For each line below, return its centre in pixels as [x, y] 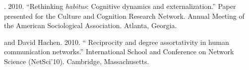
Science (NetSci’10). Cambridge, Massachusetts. [77, 61]
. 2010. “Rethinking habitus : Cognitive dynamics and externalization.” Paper [120, 6]
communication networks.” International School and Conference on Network [119, 52]
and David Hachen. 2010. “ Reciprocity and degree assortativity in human [117, 42]
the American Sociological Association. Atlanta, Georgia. [91, 25]
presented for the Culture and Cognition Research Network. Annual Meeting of [124, 16]
